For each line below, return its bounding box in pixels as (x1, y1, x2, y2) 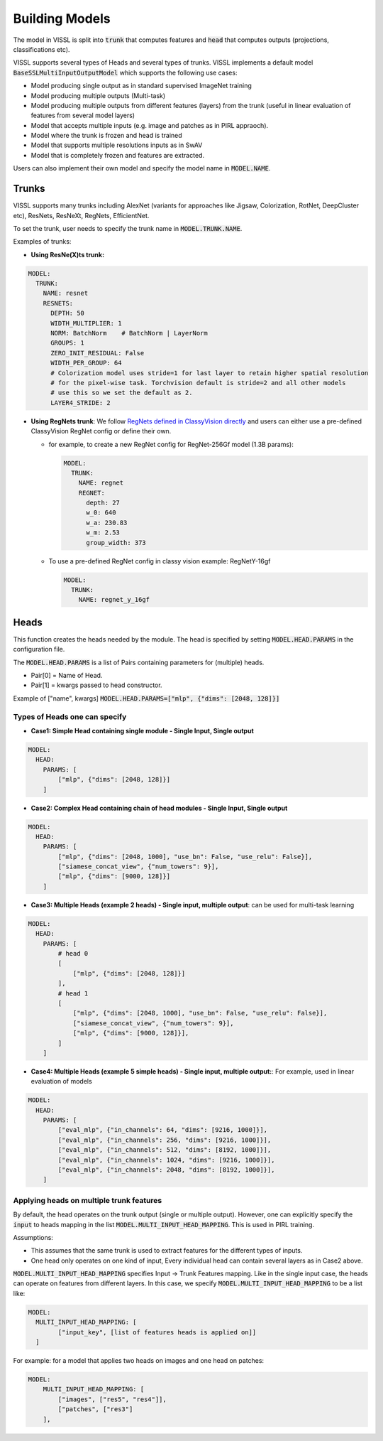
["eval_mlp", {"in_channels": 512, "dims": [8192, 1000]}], (57, 1146, 272, 1154)
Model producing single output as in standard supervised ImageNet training (30, 82, 252, 90)
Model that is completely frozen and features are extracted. (30, 151, 205, 159)
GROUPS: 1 (50, 339, 85, 347)
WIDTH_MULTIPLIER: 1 (50, 319, 122, 327)
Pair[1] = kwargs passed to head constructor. (30, 681, 162, 689)
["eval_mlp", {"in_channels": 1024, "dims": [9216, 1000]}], (57, 1155, 275, 1164)
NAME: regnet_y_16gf (78, 595, 150, 604)
